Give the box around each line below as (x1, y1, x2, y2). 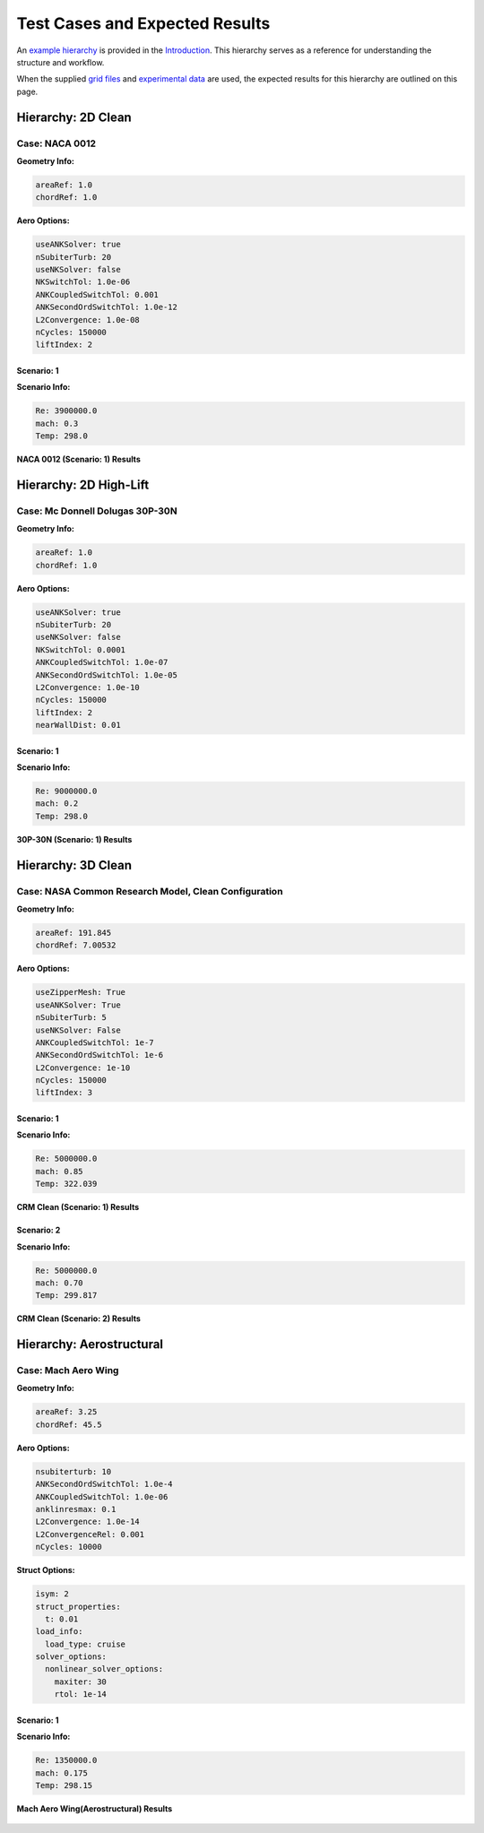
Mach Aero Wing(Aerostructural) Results (16, 1803, 173, 1814)
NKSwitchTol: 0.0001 (35, 644, 125, 654)
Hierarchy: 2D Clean (16, 109, 132, 125)
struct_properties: (35, 1601, 121, 1612)
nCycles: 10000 (35, 1542, 102, 1552)
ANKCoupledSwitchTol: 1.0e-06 (35, 1491, 169, 1501)
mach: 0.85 (35, 1166, 83, 1176)
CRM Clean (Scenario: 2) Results (16, 1313, 141, 1324)
